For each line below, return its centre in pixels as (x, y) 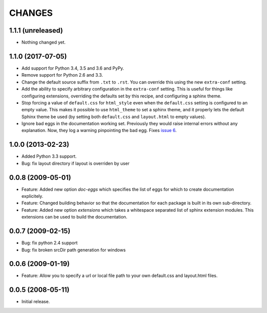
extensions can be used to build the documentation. (74, 217)
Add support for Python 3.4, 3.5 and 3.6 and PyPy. (73, 68)
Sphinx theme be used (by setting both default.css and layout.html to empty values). (114, 117)
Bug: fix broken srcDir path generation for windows (74, 250)
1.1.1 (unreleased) (36, 30)
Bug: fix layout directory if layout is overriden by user (75, 163)
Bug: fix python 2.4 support (49, 243)
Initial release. (36, 302)
